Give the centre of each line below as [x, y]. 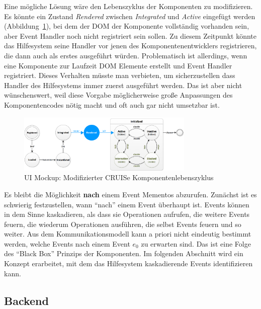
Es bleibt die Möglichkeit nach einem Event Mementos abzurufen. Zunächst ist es [130, 194]
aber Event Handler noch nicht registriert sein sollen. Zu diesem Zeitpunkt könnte [130, 35]
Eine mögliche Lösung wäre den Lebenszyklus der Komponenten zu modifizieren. [128, 6]
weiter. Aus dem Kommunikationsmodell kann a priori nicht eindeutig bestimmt [128, 234]
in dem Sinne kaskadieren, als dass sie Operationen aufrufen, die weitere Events [127, 214]
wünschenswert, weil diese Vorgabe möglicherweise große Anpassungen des [118, 95]
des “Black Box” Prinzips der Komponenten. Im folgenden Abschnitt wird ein [124, 253]
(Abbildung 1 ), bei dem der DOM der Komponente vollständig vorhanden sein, [127, 26]
